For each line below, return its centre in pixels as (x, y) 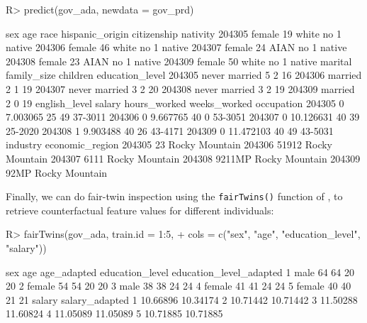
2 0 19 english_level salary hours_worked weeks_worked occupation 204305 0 (175, 103)
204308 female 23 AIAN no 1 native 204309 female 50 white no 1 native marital (179, 61)
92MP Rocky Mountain (57, 172)
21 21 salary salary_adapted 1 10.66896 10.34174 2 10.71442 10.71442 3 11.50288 (182, 299)
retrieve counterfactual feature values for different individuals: (140, 210)
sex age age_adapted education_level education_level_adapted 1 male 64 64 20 (180, 272)
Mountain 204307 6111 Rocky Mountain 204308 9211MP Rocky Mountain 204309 (183, 158)
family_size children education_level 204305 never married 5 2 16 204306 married (184, 75)
